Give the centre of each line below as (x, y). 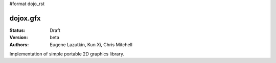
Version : (19, 38)
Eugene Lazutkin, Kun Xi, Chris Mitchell (91, 44)
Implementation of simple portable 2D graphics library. (67, 54)
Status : (17, 30)
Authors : (19, 44)
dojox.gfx (25, 18)
